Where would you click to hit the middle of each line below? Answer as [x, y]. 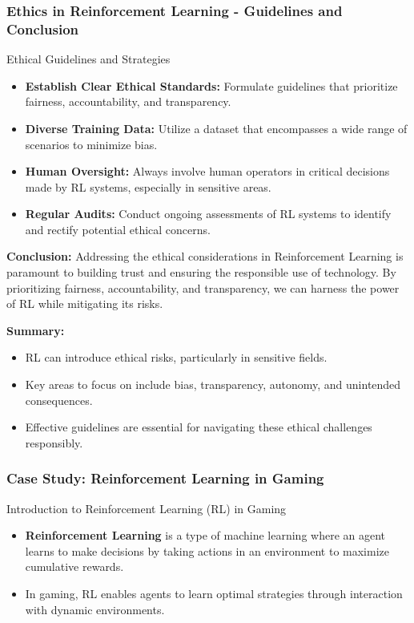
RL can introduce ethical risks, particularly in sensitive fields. [176, 357]
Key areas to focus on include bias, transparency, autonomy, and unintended [213, 384]
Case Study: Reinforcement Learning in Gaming [165, 478]
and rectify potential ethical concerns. [118, 229]
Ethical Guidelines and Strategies [88, 59]
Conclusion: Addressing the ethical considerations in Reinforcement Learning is [205, 256]
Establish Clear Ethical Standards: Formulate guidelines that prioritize [211, 85]
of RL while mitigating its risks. [85, 303]
